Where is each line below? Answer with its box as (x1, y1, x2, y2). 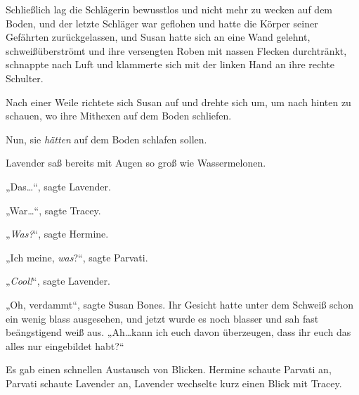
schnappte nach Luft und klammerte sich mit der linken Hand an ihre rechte (6, 57, 334, 72)
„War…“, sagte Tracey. (6, 202, 101, 217)
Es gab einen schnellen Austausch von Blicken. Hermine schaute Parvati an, (6, 362, 332, 377)
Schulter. (6, 70, 44, 85)
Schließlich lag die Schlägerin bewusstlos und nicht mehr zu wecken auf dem (6, 2, 333, 16)
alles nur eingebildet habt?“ (6, 338, 124, 353)
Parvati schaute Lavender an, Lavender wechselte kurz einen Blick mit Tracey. (6, 375, 342, 390)
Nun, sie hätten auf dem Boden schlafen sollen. (6, 131, 207, 146)
